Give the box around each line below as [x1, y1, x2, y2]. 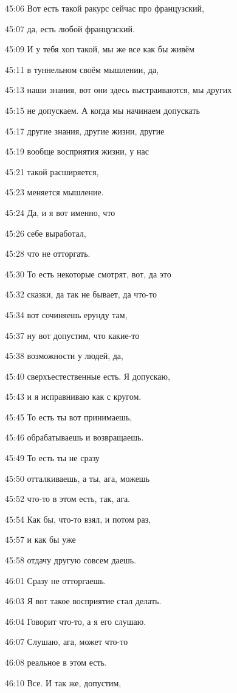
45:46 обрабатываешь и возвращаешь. [5, 431, 144, 444]
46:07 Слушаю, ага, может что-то [5, 635, 128, 648]
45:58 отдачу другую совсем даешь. [5, 554, 137, 566]
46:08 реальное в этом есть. [5, 656, 107, 668]
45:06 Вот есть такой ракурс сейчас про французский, [5, 2, 204, 14]
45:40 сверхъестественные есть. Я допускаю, [5, 369, 170, 382]
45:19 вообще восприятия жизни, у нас [5, 145, 149, 158]
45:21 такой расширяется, [5, 165, 99, 178]
